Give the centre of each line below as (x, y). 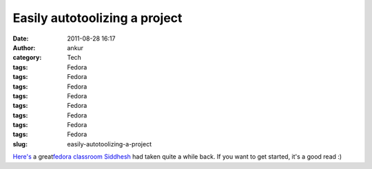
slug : (20, 144)
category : (27, 58)
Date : (21, 38)
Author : (24, 47)
